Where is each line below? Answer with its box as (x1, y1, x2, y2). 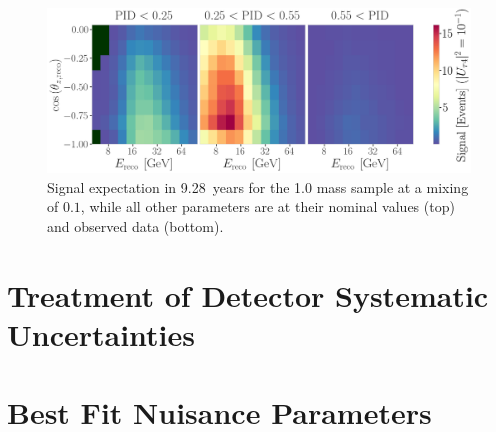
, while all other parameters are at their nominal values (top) (80, 196, 455, 217)
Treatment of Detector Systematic (7, 274, 489, 315)
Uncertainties (7, 313, 196, 354)
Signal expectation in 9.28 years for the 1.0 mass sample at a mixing (47, 176, 469, 197)
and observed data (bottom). (47, 215, 224, 236)
